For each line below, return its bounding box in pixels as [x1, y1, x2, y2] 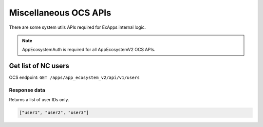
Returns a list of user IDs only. [9, 97, 69, 103]
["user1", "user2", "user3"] [19, 110, 89, 115]
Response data [9, 87, 46, 93]
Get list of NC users [9, 62, 70, 70]
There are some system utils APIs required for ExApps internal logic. [9, 24, 146, 30]
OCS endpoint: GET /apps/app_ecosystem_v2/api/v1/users [9, 74, 140, 80]
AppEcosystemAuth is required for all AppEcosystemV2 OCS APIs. [22, 47, 155, 53]
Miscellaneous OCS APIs [9, 7, 112, 18]
